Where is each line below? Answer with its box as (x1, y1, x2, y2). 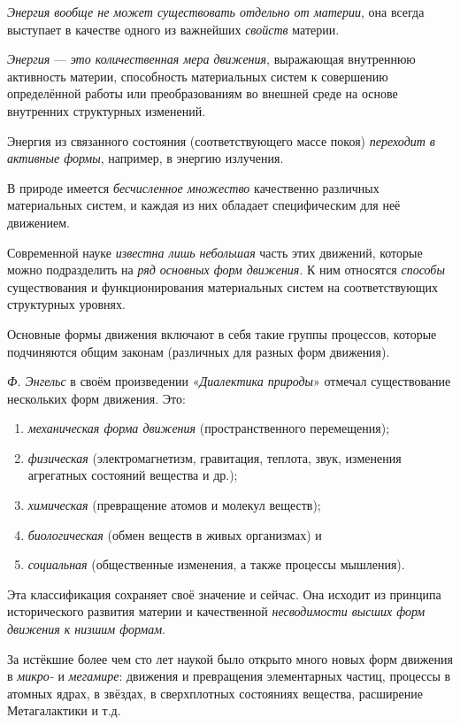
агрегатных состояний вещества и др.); (27, 466, 238, 484)
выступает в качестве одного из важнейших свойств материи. (7, 19, 340, 38)
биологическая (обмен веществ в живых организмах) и (27, 525, 322, 544)
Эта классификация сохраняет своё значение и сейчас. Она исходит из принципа (7, 584, 441, 603)
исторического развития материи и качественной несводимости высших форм (7, 602, 425, 621)
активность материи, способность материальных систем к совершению (7, 66, 388, 85)
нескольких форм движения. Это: (7, 389, 186, 407)
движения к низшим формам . (7, 620, 165, 638)
